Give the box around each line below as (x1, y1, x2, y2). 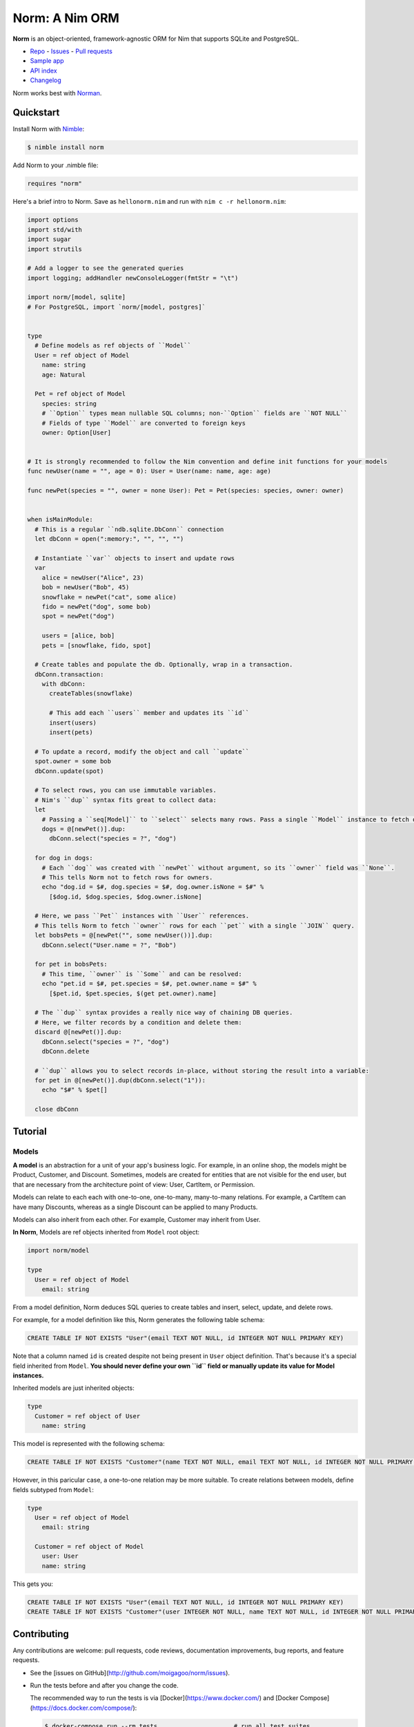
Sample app (30, 57, 65, 65)
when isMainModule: (27, 515, 93, 524)
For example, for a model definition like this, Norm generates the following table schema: (12, 1316, 265, 1324)
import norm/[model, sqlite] (27, 294, 126, 301)
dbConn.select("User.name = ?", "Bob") (41, 941, 177, 949)
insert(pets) (49, 729, 93, 736)
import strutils (27, 245, 83, 253)
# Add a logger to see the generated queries (27, 265, 184, 272)
